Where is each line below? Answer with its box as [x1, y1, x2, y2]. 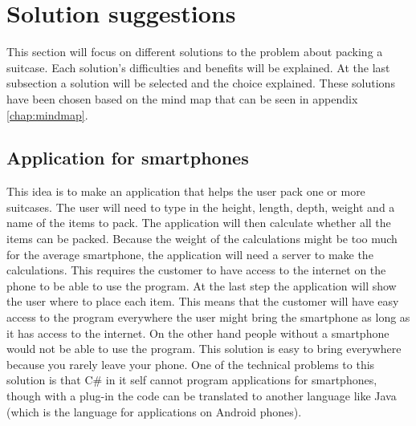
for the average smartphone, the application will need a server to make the [6, 245, 373, 262]
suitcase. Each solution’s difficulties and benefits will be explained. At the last [6, 59, 390, 75]
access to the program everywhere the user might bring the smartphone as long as [6, 309, 410, 326]
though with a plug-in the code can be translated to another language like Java [6, 387, 397, 404]
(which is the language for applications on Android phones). [6, 403, 302, 420]
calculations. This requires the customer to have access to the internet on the [6, 262, 386, 278]
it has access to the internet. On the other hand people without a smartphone [6, 324, 389, 341]
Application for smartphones [6, 145, 249, 170]
